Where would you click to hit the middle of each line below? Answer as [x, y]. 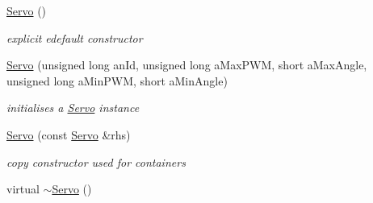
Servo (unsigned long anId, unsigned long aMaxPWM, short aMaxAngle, [187, 65]
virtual [23, 189]
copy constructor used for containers [96, 162]
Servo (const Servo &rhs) [69, 134]
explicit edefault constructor [75, 37]
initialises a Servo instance [73, 108]
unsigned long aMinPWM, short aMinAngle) [117, 80]
